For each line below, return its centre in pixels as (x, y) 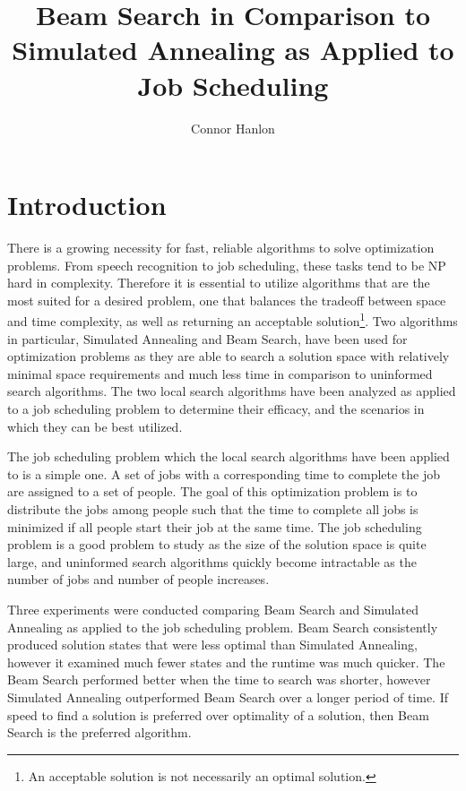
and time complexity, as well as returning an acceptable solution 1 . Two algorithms (233, 320)
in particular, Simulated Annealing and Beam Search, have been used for (207, 338)
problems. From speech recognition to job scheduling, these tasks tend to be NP (227, 265)
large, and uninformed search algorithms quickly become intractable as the (212, 561)
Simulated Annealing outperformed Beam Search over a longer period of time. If (228, 696)
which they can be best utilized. (95, 426)
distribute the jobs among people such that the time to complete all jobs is (213, 509)
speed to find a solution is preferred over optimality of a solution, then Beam (218, 714)
